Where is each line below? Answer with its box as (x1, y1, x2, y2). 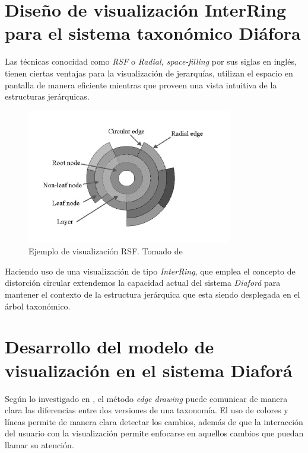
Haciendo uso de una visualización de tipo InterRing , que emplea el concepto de (5, 264, 296, 277)
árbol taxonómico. (5, 299, 71, 312)
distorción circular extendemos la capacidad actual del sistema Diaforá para (5, 276, 281, 289)
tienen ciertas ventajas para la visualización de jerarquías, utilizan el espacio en (5, 66, 293, 79)
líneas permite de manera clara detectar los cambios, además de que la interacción (5, 415, 303, 428)
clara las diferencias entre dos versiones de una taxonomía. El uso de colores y (5, 404, 288, 416)
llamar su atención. (5, 438, 74, 451)
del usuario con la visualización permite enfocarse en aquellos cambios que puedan (5, 427, 304, 439)
